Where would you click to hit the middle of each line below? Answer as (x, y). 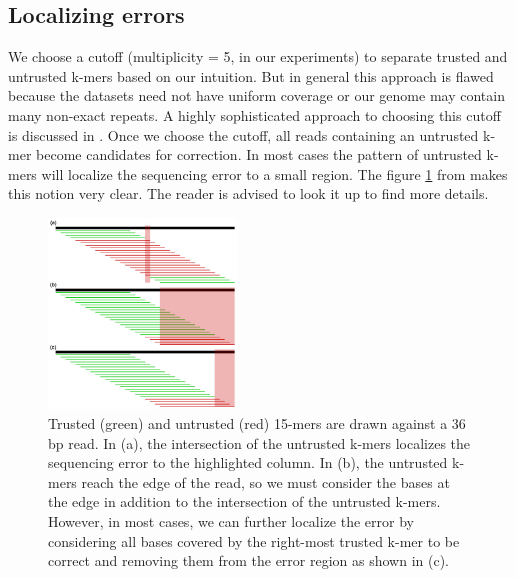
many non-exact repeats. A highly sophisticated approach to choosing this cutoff (254, 114)
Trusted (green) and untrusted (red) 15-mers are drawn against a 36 (257, 423)
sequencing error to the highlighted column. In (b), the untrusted (248, 462)
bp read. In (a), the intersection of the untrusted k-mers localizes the (259, 442)
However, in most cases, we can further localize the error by (231, 521)
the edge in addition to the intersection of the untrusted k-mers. (244, 501)
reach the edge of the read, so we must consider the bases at (265, 481)
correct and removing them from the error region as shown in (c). (249, 560)
